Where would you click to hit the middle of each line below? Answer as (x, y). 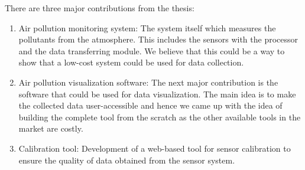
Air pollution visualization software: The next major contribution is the (148, 82)
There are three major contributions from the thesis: (100, 8)
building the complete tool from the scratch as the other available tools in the (160, 117)
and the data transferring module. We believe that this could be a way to (152, 50)
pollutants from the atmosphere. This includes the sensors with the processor (158, 39)
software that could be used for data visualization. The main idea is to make (157, 94)
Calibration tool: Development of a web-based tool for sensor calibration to (155, 148)
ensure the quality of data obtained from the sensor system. (127, 160)
